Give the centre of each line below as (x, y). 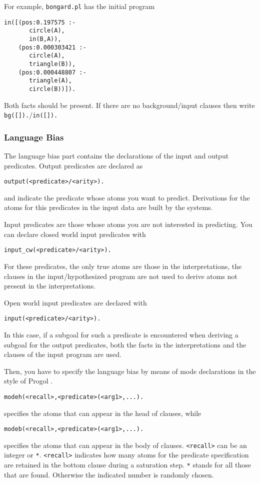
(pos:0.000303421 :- (52, 47)
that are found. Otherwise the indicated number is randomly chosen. (109, 474)
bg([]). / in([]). (31, 115)
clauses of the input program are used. (63, 354)
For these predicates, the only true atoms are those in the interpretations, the (123, 266)
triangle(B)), (52, 64)
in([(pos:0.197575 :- (40, 22)
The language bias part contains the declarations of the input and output (116, 156)
